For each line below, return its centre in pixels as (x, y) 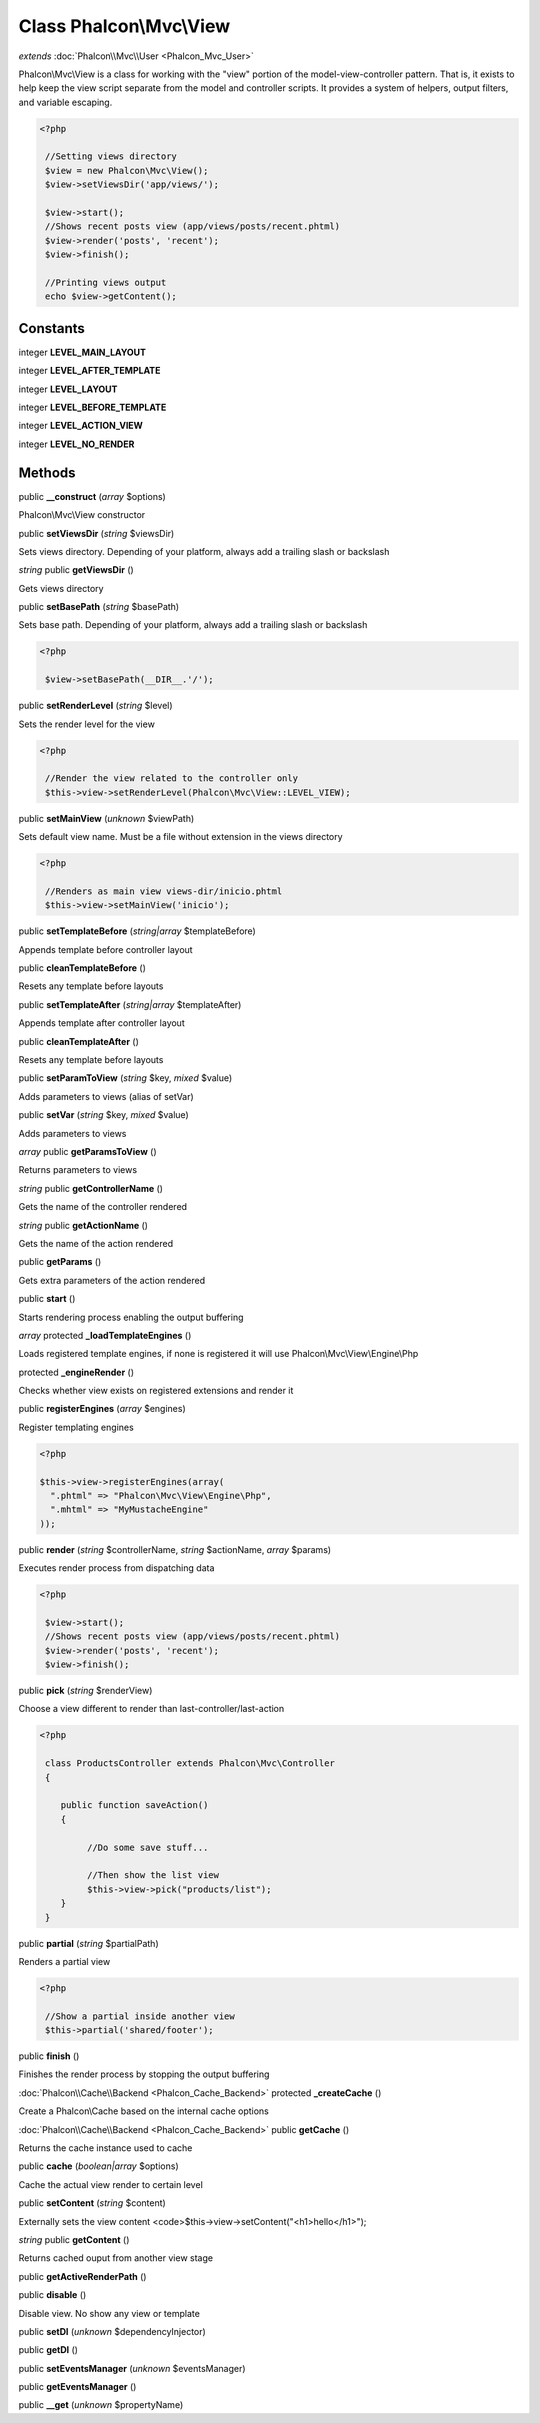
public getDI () (48, 2350)
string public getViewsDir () (76, 570)
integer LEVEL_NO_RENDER (76, 444)
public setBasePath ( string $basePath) (99, 607)
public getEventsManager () (77, 2387)
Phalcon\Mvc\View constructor (82, 515)
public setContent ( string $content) (92, 2203)
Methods (47, 472)
